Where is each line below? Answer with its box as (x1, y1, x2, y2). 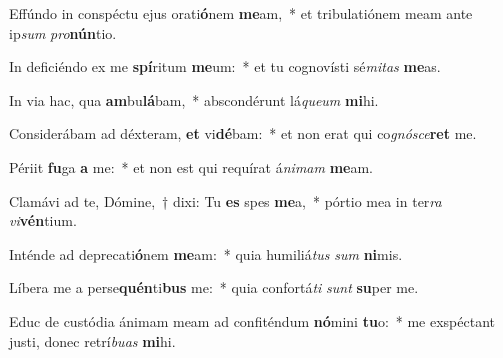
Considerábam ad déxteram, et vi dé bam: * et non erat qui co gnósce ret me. (9, 123, 477, 144)
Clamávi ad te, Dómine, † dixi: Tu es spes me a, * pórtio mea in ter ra (9, 190, 442, 211)
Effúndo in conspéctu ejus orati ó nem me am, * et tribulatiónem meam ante (9, 3, 473, 23)
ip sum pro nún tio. (9, 22, 117, 43)
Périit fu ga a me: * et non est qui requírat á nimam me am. (9, 156, 373, 177)
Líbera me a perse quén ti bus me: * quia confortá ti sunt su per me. (9, 277, 419, 298)
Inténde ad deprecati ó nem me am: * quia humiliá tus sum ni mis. (9, 243, 403, 264)
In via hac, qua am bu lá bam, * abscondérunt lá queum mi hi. (9, 89, 379, 110)
